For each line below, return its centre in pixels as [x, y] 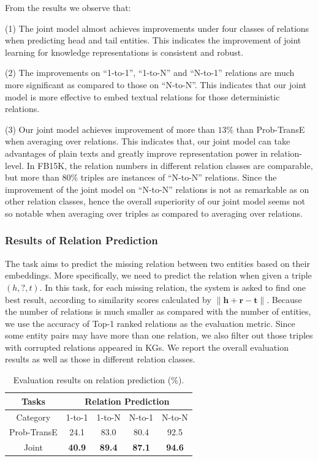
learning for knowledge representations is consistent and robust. [124, 52]
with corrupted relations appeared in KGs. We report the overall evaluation [147, 347]
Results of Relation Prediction [81, 240]
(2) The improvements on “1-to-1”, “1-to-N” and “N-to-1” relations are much [150, 73]
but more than [32, 177]
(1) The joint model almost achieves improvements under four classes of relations [157, 28]
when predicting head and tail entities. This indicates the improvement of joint [153, 40]
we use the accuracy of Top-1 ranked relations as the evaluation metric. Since [150, 323]
